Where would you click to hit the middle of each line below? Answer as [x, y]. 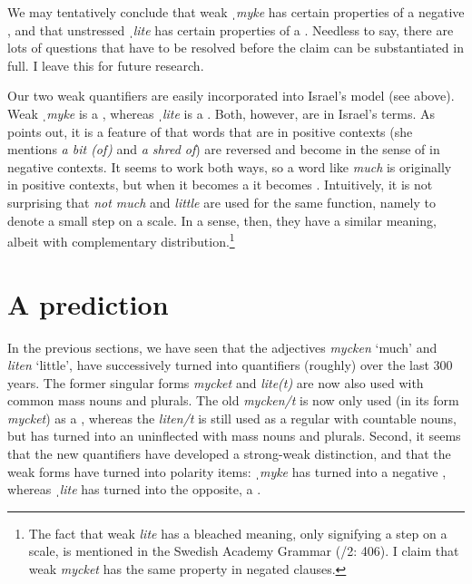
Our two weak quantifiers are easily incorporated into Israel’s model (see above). [231, 96]
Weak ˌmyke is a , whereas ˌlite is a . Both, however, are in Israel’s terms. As [221, 113]
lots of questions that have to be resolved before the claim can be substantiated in [236, 48]
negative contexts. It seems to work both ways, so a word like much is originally [230, 166]
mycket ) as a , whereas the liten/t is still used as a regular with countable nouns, [232, 418]
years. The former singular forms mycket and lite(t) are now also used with [216, 382]
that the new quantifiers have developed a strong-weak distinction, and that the [229, 454]
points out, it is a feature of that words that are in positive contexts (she [210, 131]
